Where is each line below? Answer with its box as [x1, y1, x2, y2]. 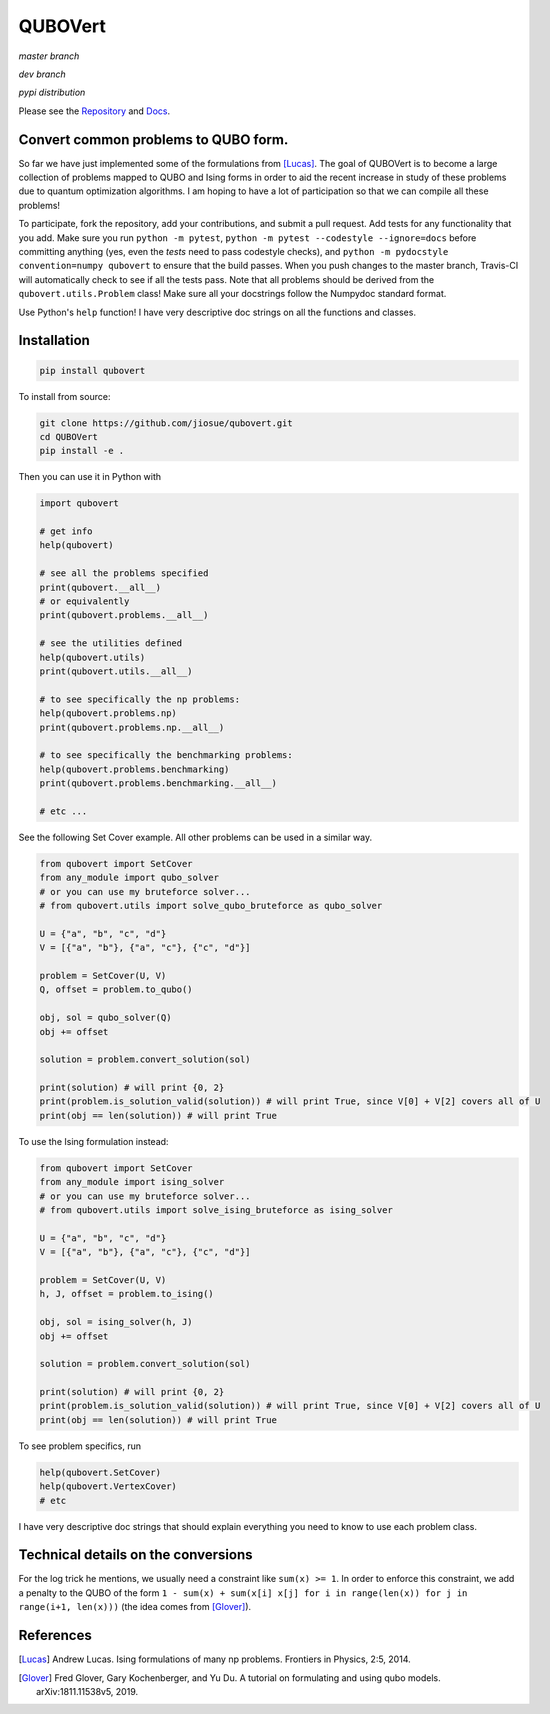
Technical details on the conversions [18, 1546, 253, 1564]
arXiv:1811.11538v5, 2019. [36, 1685, 139, 1697]
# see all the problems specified [39, 568, 209, 579]
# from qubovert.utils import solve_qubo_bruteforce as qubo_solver [39, 900, 383, 911]
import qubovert [39, 498, 120, 509]
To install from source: [18, 390, 111, 402]
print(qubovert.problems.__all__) [39, 610, 209, 621]
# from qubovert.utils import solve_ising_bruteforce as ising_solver [39, 1204, 394, 1215]
